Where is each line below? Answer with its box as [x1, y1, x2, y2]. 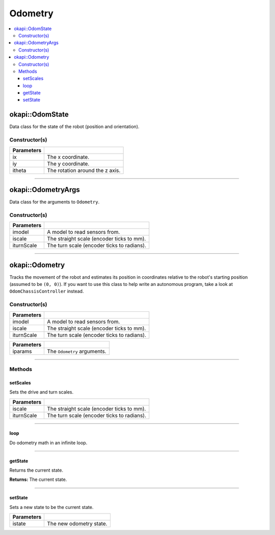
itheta [12, 166, 26, 174]
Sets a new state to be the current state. [9, 504, 94, 510]
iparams [12, 348, 33, 355]
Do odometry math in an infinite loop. [9, 440, 88, 446]
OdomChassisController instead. [9, 288, 84, 295]
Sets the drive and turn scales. [9, 389, 74, 395]
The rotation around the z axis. [47, 166, 121, 174]
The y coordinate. [47, 160, 90, 167]
